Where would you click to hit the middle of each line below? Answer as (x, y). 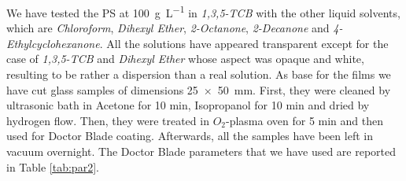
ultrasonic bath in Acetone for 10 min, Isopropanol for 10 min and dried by (188, 105)
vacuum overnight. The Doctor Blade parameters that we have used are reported (201, 151)
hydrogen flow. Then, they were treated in (108, 120)
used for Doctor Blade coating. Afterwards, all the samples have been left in (190, 136)
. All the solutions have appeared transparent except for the (244, 43)
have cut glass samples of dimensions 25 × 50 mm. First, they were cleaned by (199, 89)
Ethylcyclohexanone (53, 43)
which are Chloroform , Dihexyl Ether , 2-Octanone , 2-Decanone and (168, 28)
